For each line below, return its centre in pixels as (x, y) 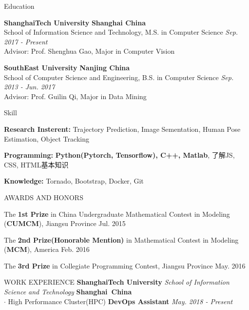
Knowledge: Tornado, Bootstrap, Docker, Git (74, 181)
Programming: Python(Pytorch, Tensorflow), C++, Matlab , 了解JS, (119, 155)
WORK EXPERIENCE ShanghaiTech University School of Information (117, 282)
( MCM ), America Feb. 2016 (47, 249)
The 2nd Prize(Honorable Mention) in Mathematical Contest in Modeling (121, 239)
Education (19, 6)
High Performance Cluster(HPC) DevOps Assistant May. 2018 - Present (120, 301)
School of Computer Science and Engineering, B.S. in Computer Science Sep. (119, 77)
